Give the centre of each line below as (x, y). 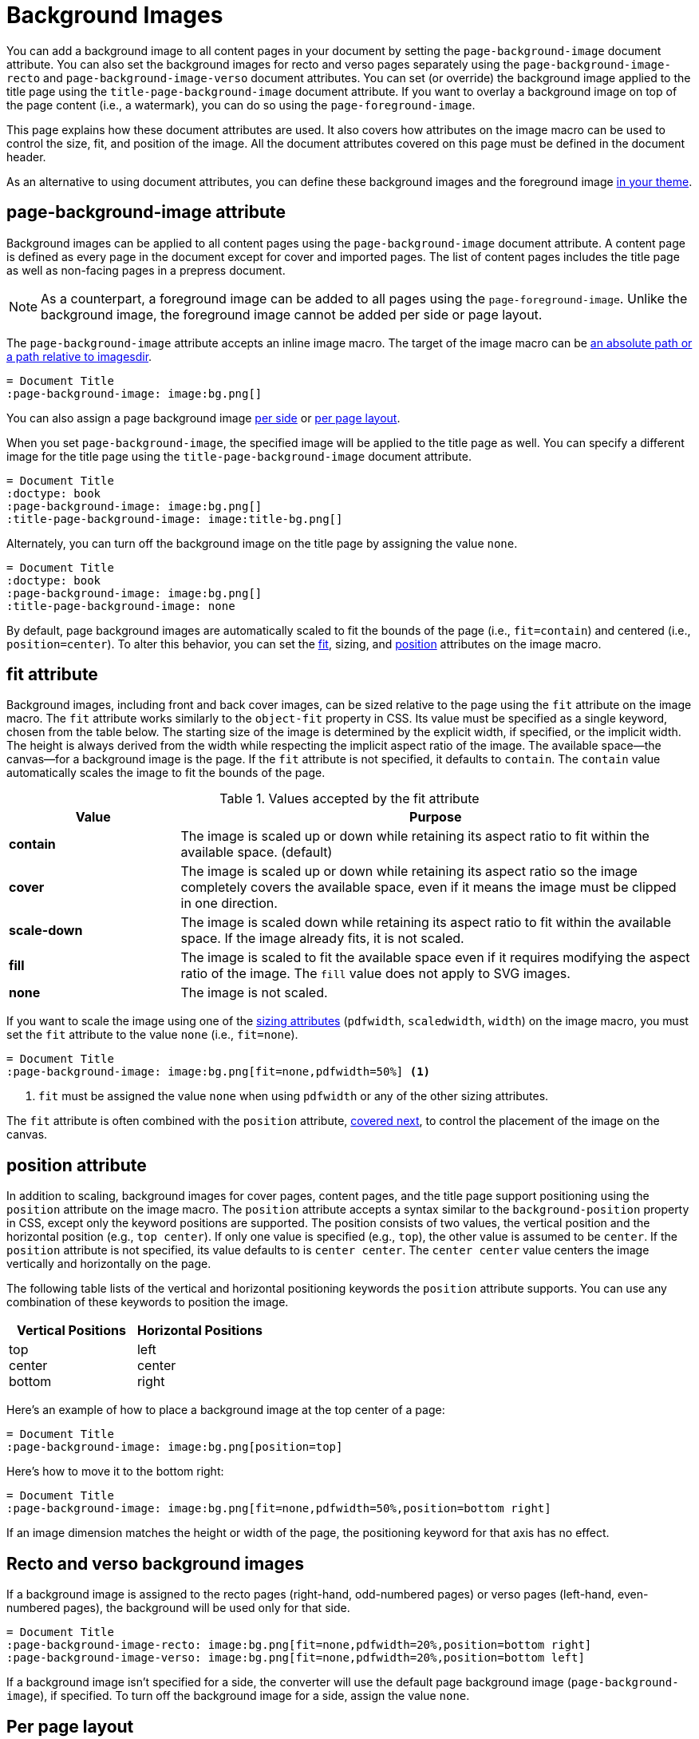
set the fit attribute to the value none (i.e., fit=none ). (152, 1035)
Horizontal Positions (199, 1331)
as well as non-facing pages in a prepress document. (146, 270)
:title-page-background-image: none (121, 606)
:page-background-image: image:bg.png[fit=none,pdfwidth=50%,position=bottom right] (279, 1509)
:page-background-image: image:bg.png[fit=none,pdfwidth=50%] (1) (219, 1072)
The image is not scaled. (254, 993)
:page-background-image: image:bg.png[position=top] (175, 1447)
